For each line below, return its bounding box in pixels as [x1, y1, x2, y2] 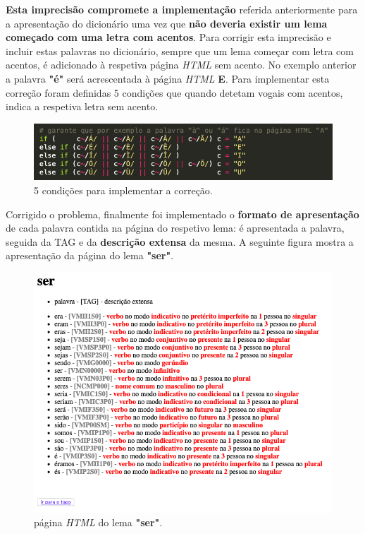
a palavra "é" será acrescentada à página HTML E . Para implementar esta [6, 71, 330, 85]
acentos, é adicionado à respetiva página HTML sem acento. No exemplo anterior [6, 57, 357, 72]
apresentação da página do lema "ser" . [6, 248, 174, 263]
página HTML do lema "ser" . [34, 515, 163, 530]
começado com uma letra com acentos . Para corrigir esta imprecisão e [6, 30, 331, 44]
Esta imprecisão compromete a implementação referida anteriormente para [6, 2, 358, 16]
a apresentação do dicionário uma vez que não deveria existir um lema [6, 16, 328, 30]
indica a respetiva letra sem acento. [6, 99, 159, 114]
